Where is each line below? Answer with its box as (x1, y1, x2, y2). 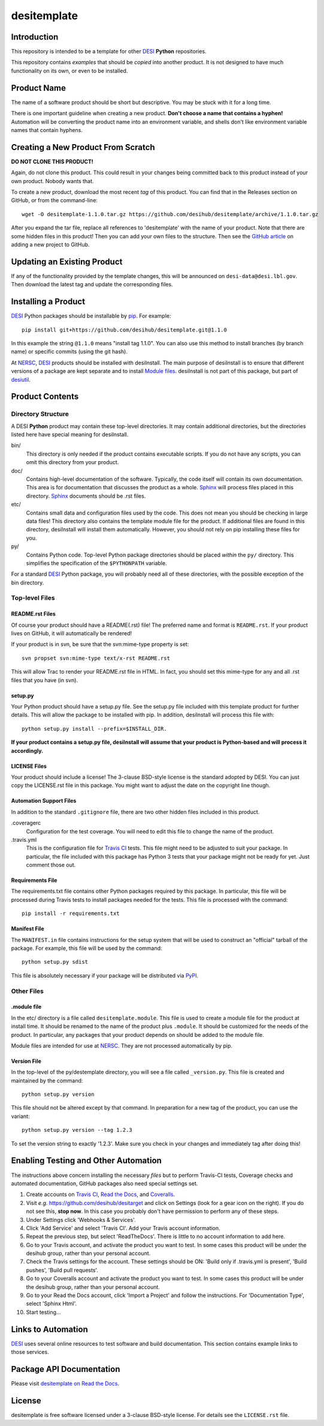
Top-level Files (11, 594, 55, 602)
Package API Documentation (11, 1364, 120, 1374)
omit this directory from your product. (26, 459, 119, 466)
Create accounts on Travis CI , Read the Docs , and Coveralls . (26, 1191, 175, 1198)
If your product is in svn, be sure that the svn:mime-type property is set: (11, 641, 189, 648)
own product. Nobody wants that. (11, 177, 94, 184)
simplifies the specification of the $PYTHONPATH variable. (26, 559, 167, 567)
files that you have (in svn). (11, 676, 78, 684)
